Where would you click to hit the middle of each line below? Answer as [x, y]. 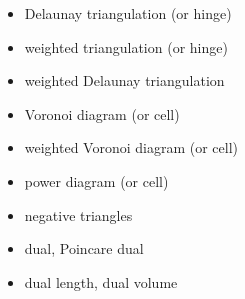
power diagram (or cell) [96, 180]
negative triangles [78, 214]
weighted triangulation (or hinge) [126, 46]
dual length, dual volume [101, 281]
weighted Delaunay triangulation [124, 80]
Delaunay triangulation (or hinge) [128, 13]
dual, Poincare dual [84, 248]
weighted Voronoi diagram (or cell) [131, 147]
